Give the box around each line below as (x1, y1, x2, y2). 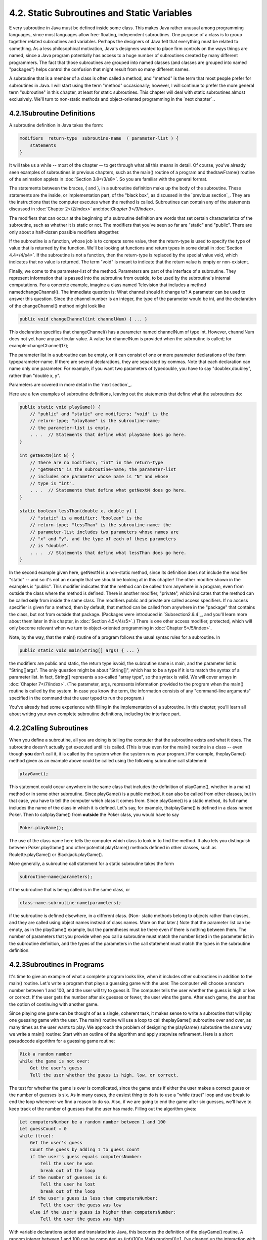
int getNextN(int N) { (19, 453, 75, 458)
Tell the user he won (40, 1161, 93, 1167)
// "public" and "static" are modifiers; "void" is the (30, 411, 169, 417)
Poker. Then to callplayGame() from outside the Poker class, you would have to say (9, 811, 179, 818)
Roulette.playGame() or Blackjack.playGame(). (9, 851, 103, 858)
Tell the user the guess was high (40, 1216, 124, 1222)
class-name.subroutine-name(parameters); (19, 900, 122, 906)
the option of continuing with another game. (9, 1001, 99, 1007)
